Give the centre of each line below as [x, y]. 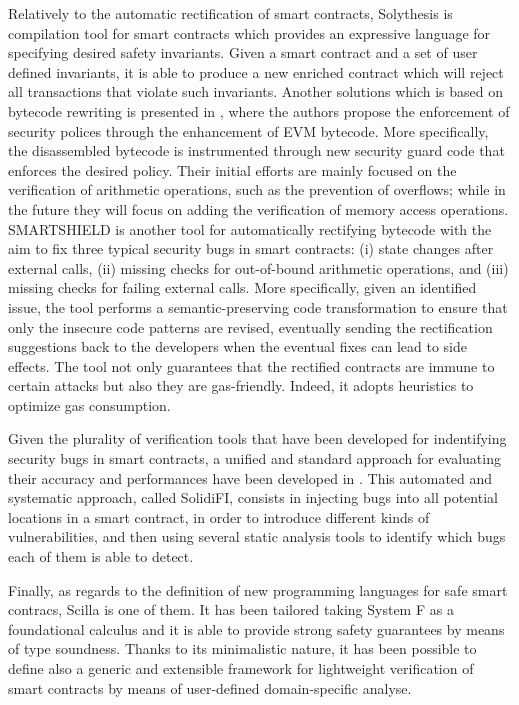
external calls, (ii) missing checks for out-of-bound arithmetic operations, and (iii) [258, 267]
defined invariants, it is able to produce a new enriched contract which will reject [256, 71]
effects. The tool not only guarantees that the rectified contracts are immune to [251, 365]
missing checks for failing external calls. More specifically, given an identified [242, 287]
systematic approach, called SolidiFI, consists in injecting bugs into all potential [253, 497]
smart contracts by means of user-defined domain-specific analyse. [210, 687]
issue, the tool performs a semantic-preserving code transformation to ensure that [258, 306]
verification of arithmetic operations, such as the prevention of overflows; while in [257, 189]
